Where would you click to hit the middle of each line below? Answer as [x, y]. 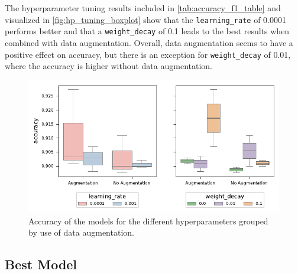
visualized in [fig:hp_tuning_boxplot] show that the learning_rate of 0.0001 [145, 19]
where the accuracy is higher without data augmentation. [108, 66]
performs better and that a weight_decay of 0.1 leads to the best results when [147, 31]
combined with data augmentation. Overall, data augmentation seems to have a [149, 42]
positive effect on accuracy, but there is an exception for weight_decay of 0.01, [148, 54]
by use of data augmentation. [81, 232]
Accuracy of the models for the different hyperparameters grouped [148, 221]
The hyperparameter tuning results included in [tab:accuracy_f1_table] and [143, 8]
